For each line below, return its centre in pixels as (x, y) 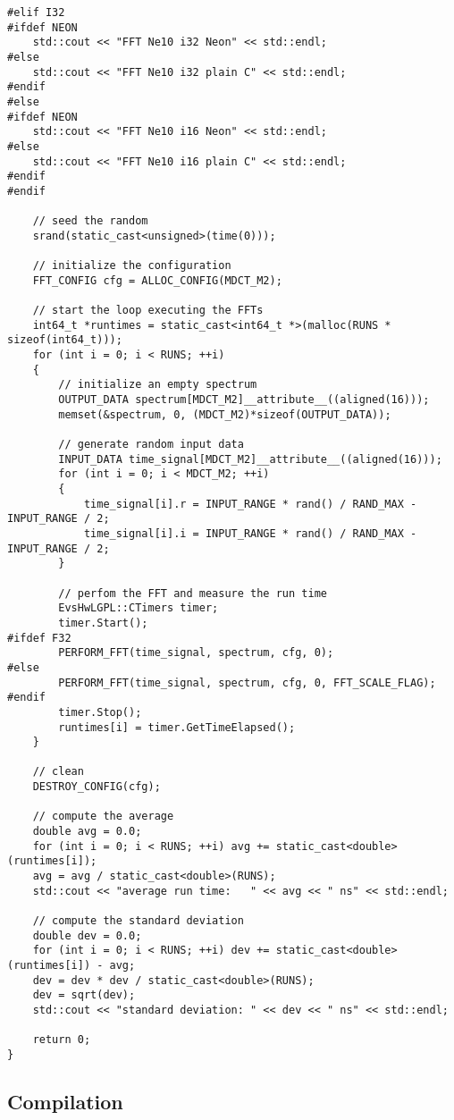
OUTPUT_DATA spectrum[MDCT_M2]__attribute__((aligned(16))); (244, 400)
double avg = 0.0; (87, 832)
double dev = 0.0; (87, 935)
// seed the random (90, 221)
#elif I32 (36, 13)
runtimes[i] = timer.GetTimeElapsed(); (177, 727)
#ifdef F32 (39, 638)
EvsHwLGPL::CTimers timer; (139, 608)
